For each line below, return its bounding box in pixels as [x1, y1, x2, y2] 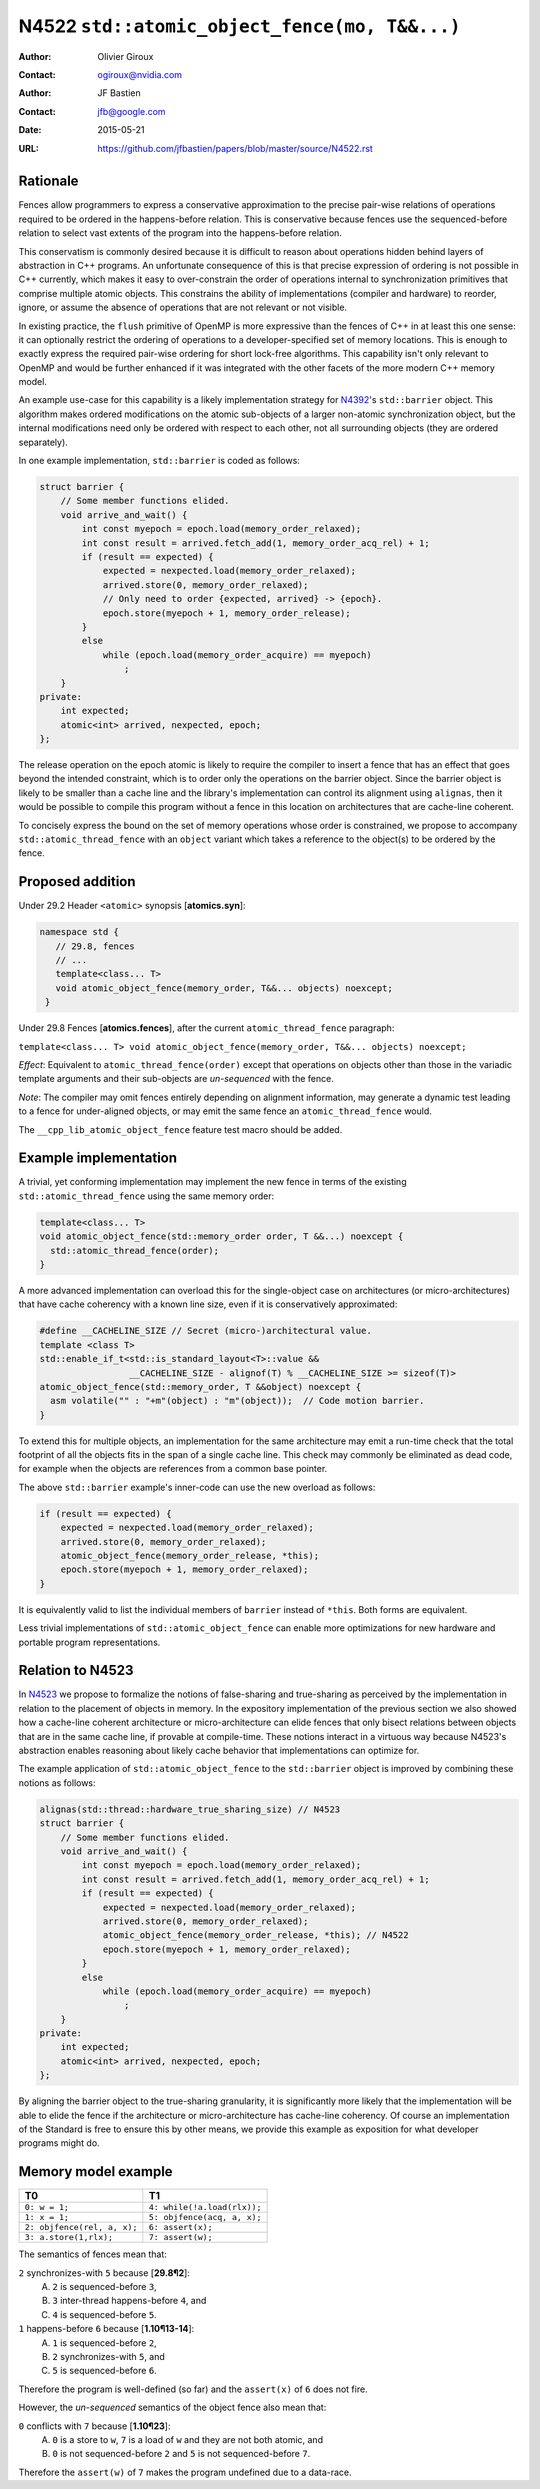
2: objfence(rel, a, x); [24, 2222, 138, 2233]
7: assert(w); [148, 2232, 213, 2243]
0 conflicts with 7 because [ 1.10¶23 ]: [18, 2420, 171, 2432]
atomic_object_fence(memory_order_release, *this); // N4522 [102, 1930, 409, 1941]
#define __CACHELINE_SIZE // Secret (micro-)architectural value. [39, 1325, 372, 1337]
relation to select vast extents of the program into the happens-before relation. [18, 227, 342, 239]
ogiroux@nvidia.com [97, 68, 183, 80]
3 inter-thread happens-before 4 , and [52, 2295, 207, 2307]
